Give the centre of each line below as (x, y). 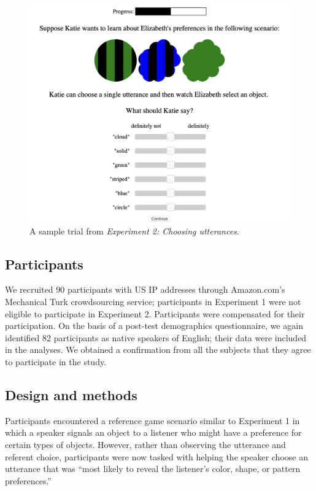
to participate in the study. (56, 361)
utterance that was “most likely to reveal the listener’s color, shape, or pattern (153, 469)
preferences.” (28, 480)
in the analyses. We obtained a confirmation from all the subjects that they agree (158, 350)
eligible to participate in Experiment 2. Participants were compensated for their (155, 313)
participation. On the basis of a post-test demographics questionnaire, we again (154, 326)
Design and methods (71, 394)
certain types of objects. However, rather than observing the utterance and (145, 444)
